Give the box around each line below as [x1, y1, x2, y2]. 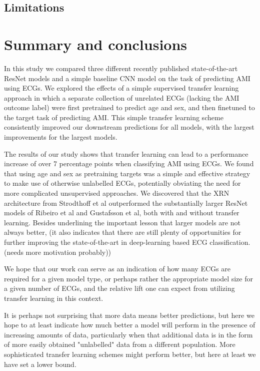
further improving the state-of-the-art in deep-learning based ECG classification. [4, 237, 250, 247]
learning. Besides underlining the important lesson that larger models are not [4, 217, 240, 227]
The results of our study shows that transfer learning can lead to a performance [4, 148, 248, 159]
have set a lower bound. [4, 358, 76, 369]
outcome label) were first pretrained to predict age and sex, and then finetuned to [4, 102, 255, 113]
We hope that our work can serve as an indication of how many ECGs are [4, 263, 230, 274]
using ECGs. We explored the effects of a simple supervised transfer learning [4, 83, 239, 93]
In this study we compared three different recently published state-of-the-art [4, 63, 238, 73]
